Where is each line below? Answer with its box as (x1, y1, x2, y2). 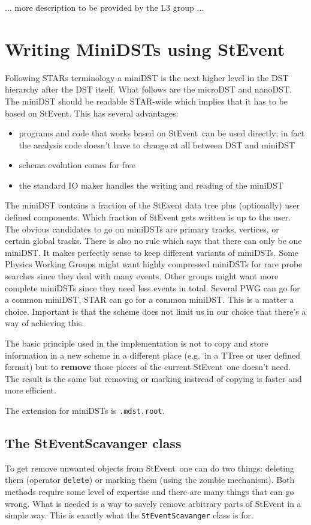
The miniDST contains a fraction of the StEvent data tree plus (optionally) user (5, 199, 300, 211)
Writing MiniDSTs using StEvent (5, 36, 285, 61)
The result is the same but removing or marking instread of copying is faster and (5, 372, 302, 384)
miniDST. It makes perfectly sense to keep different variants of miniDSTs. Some (5, 246, 299, 258)
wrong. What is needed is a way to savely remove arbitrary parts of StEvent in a (5, 497, 301, 509)
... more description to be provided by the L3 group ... (5, 1, 204, 13)
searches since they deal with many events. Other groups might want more (5, 270, 279, 282)
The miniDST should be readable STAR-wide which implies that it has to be (5, 94, 288, 107)
